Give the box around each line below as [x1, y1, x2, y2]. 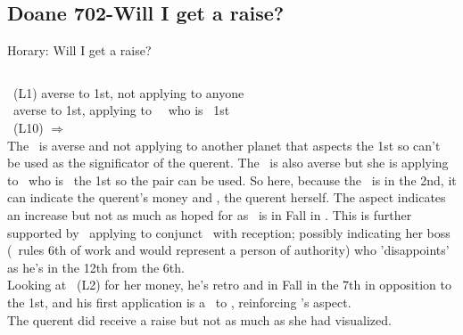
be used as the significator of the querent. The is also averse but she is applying [7, 153, 449, 172]
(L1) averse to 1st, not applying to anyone [12, 83, 244, 102]
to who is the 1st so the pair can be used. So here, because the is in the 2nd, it [7, 170, 457, 189]
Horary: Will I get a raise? [7, 41, 152, 60]
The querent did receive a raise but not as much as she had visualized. [7, 310, 392, 329]
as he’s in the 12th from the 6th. [7, 257, 185, 276]
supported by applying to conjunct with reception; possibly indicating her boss [7, 223, 451, 241]
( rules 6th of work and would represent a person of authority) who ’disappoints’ [7, 241, 450, 259]
